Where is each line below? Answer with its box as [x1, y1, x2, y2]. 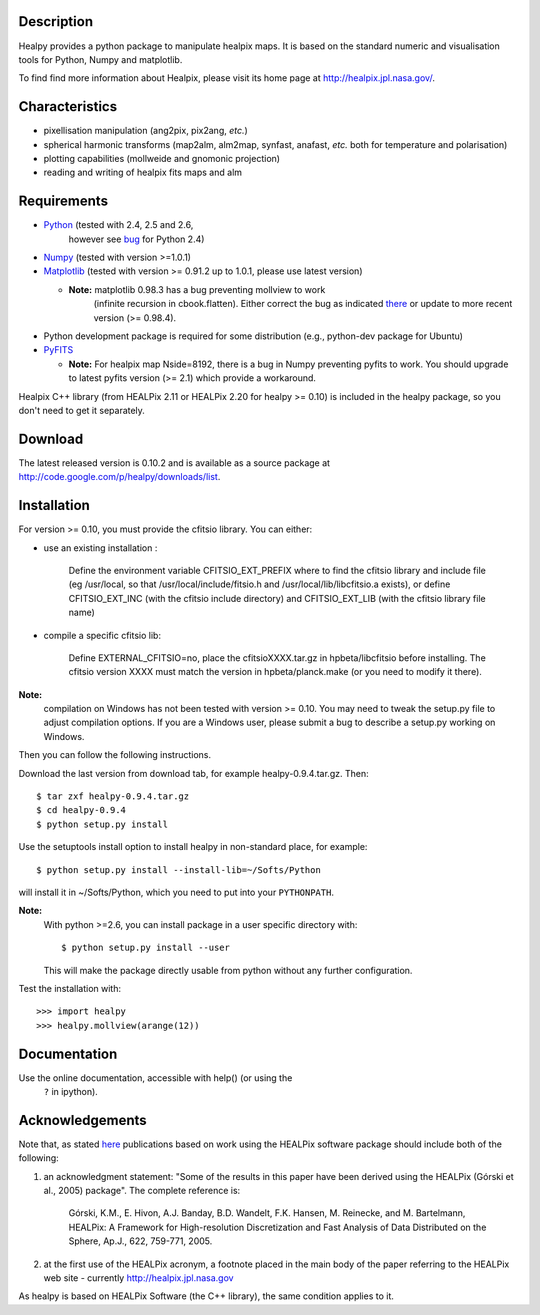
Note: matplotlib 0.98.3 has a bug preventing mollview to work [68, 283, 326, 295]
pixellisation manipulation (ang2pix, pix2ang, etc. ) [43, 125, 249, 137]
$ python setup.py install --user [61, 942, 230, 954]
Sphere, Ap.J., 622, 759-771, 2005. [68, 1235, 213, 1247]
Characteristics [18, 98, 118, 115]
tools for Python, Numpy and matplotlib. [18, 53, 183, 65]
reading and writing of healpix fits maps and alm [43, 166, 243, 179]
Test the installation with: [18, 982, 122, 994]
